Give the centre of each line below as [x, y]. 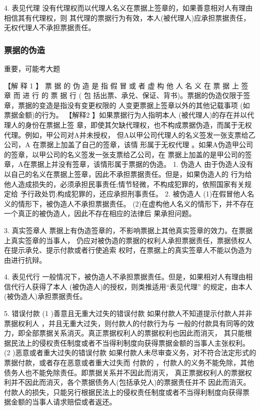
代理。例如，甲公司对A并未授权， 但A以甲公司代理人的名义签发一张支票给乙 [130, 134]
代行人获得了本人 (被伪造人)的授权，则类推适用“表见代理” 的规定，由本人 [132, 286]
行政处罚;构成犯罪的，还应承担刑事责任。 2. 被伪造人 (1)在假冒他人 [137, 194]
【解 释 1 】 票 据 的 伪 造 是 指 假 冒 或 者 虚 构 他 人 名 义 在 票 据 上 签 [126, 85]
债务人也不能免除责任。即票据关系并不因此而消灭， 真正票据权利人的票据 [124, 372]
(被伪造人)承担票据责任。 [45, 296]
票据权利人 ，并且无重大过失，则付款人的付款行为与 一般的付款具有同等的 [126, 323]
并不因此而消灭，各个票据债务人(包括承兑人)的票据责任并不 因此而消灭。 [131, 382]
